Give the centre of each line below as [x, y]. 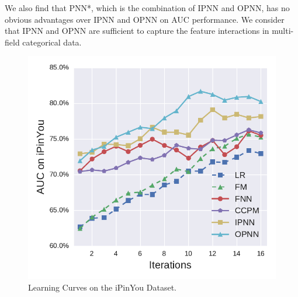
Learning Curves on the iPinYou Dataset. [103, 287]
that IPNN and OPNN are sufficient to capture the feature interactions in [137, 31]
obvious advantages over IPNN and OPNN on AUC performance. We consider [145, 19]
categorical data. [52, 42]
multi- [283, 31]
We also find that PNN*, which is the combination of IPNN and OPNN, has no [147, 8]
